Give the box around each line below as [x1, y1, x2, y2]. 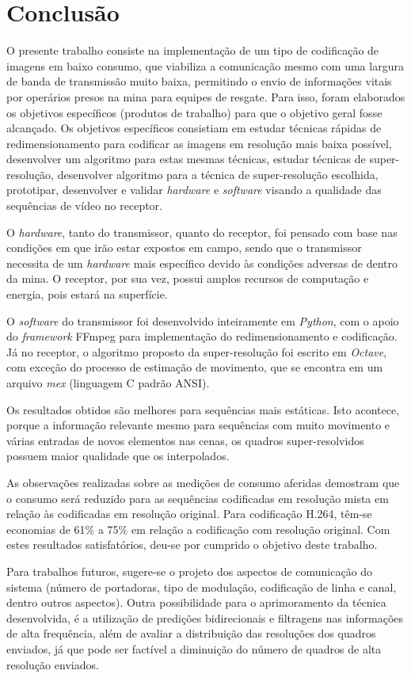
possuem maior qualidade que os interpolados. [6, 448, 230, 464]
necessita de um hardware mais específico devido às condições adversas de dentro [6, 254, 398, 271]
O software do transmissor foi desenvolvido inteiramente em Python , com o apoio [6, 312, 399, 329]
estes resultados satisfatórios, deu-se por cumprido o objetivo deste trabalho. [6, 536, 378, 553]
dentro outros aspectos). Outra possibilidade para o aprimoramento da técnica [6, 594, 386, 611]
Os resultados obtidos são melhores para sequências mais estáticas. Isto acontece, [6, 401, 400, 417]
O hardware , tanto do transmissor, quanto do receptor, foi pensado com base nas [6, 223, 398, 240]
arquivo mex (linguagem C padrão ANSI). [6, 375, 210, 390]
